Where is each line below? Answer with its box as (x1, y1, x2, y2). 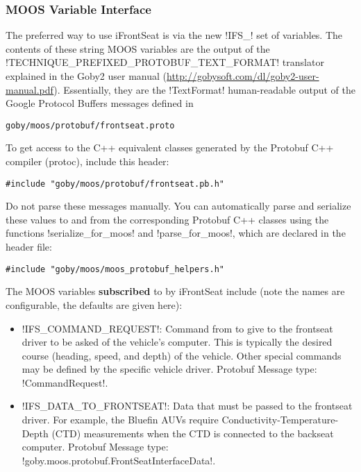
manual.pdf (6, 82, 54, 96)
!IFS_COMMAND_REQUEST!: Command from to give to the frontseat (22, 321, 333, 335)
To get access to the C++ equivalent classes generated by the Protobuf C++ (6, 140, 334, 155)
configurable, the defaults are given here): (6, 297, 183, 312)
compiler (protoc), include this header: (6, 154, 169, 169)
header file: (6, 239, 52, 254)
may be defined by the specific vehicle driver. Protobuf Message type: (22, 362, 317, 376)
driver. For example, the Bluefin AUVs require (22, 412, 219, 427)
